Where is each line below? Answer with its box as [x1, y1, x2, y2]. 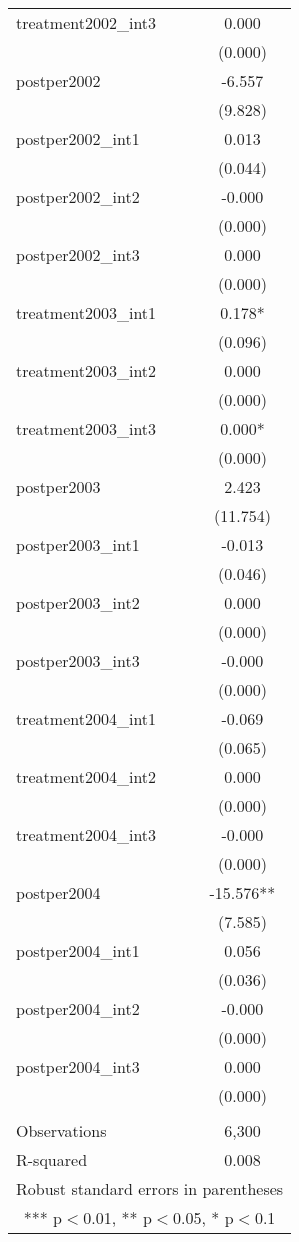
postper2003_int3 [16, 649, 140, 672]
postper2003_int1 [16, 533, 140, 556]
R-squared [16, 1148, 88, 1171]
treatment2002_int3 [16, 11, 157, 34]
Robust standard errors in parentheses [16, 1177, 284, 1200]
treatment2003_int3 [16, 417, 157, 440]
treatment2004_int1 [16, 707, 157, 730]
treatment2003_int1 [16, 301, 157, 324]
